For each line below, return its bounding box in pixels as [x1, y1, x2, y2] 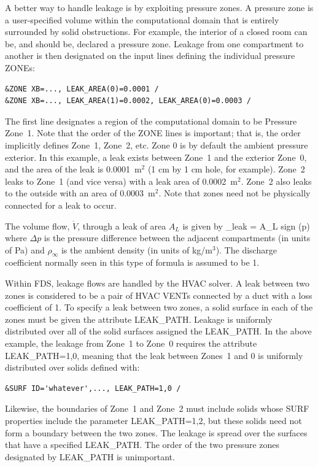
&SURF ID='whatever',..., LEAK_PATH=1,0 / [5, 384, 181, 393]
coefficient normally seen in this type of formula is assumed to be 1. [5, 256, 260, 269]
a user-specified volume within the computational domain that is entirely [5, 13, 279, 26]
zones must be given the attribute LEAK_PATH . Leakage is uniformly [5, 312, 273, 325]
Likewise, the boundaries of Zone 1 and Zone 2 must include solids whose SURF [5, 402, 309, 415]
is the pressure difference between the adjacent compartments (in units [44, 231, 311, 244]
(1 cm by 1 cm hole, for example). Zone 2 [147, 163, 305, 176]
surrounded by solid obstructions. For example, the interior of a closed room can [5, 25, 308, 38]
